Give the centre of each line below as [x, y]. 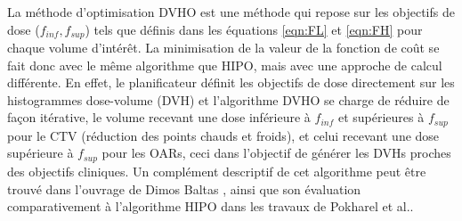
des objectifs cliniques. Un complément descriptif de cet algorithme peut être [217, 171]
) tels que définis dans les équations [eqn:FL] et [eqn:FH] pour [254, 29]
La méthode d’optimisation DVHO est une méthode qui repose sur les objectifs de [231, 12]
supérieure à [41, 153]
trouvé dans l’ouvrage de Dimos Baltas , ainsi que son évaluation [184, 188]
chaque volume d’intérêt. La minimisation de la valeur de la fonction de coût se [223, 48]
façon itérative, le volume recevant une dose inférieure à [159, 117]
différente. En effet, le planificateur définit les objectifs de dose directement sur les [231, 82]
